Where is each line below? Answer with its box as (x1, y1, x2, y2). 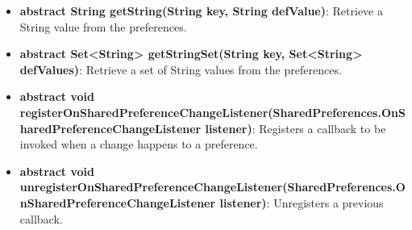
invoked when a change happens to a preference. (19, 136, 258, 153)
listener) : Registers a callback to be (205, 119, 386, 136)
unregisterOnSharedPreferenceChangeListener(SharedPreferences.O (19, 178, 406, 195)
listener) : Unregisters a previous (219, 194, 384, 211)
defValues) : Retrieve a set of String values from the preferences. (19, 61, 342, 77)
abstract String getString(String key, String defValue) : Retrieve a (19, 2, 383, 19)
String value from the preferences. (19, 18, 187, 35)
